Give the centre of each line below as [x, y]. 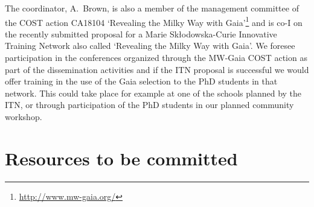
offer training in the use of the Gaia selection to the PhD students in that [141, 81]
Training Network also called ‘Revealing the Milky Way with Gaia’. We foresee [150, 46]
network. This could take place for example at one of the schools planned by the [153, 93]
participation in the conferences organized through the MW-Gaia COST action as [156, 58]
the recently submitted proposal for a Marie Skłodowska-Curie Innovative [141, 33]
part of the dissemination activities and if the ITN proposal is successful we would [157, 69]
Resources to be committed [121, 158]
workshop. [24, 116]
